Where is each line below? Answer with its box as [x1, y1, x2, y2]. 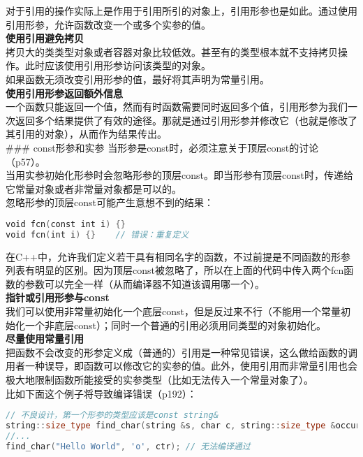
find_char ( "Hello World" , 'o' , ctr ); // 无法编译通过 [6, 441, 251, 451]
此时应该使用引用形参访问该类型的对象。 [24, 58, 211, 73]
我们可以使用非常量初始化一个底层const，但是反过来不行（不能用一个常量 [6, 304, 341, 319]
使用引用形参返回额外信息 [6, 85, 123, 100]
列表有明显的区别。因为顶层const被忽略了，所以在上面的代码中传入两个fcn [6, 263, 344, 277]
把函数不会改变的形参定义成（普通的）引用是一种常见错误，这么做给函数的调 [6, 344, 357, 359]
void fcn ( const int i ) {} [6, 219, 126, 229]
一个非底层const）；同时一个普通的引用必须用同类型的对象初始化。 [24, 317, 326, 332]
